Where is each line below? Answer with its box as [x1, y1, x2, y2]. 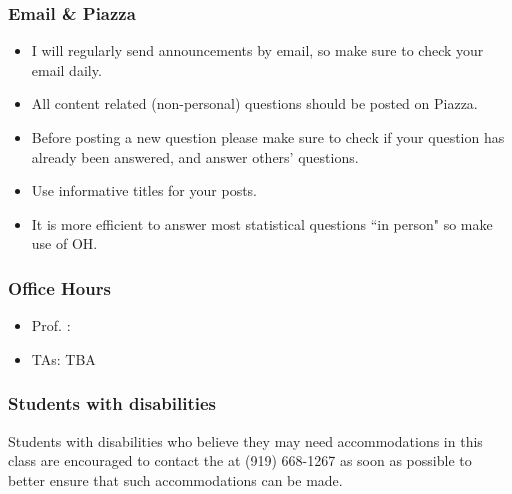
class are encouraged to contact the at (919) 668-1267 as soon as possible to [8, 450, 472, 471]
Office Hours [8, 275, 111, 300]
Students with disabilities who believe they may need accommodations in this [8, 430, 483, 451]
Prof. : [31, 315, 71, 336]
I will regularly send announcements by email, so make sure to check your [31, 40, 484, 61]
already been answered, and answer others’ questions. [31, 146, 359, 167]
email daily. [31, 59, 102, 80]
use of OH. [31, 233, 98, 254]
